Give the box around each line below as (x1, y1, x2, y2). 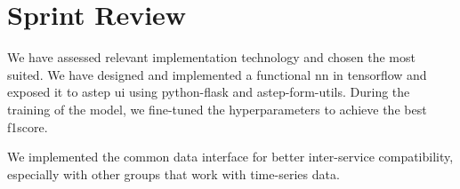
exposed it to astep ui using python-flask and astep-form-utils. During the (7, 83, 410, 101)
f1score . (7, 117, 48, 136)
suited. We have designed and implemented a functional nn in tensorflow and (7, 65, 427, 83)
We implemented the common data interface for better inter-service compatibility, (7, 147, 454, 166)
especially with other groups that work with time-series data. (7, 164, 340, 183)
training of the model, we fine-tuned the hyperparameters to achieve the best (7, 99, 427, 118)
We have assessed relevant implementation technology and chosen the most (7, 48, 416, 67)
